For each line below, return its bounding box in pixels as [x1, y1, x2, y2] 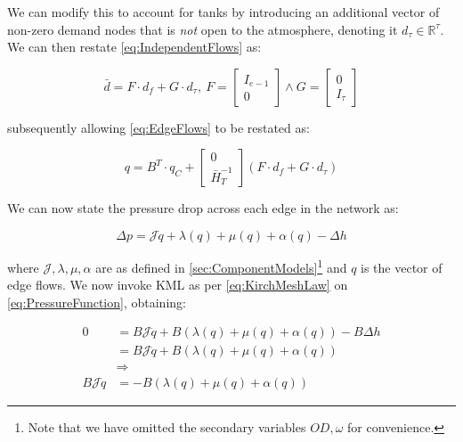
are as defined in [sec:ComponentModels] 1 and [95, 255, 347, 276]
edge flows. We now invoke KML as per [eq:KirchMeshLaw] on [7, 275, 348, 294]
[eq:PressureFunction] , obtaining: [7, 292, 186, 311]
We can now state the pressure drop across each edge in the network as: [7, 199, 399, 217]
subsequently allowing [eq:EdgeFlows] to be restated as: [7, 118, 310, 136]
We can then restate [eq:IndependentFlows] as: [7, 37, 262, 56]
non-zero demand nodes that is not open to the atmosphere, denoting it [7, 20, 398, 38]
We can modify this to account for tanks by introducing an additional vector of [7, 3, 440, 20]
